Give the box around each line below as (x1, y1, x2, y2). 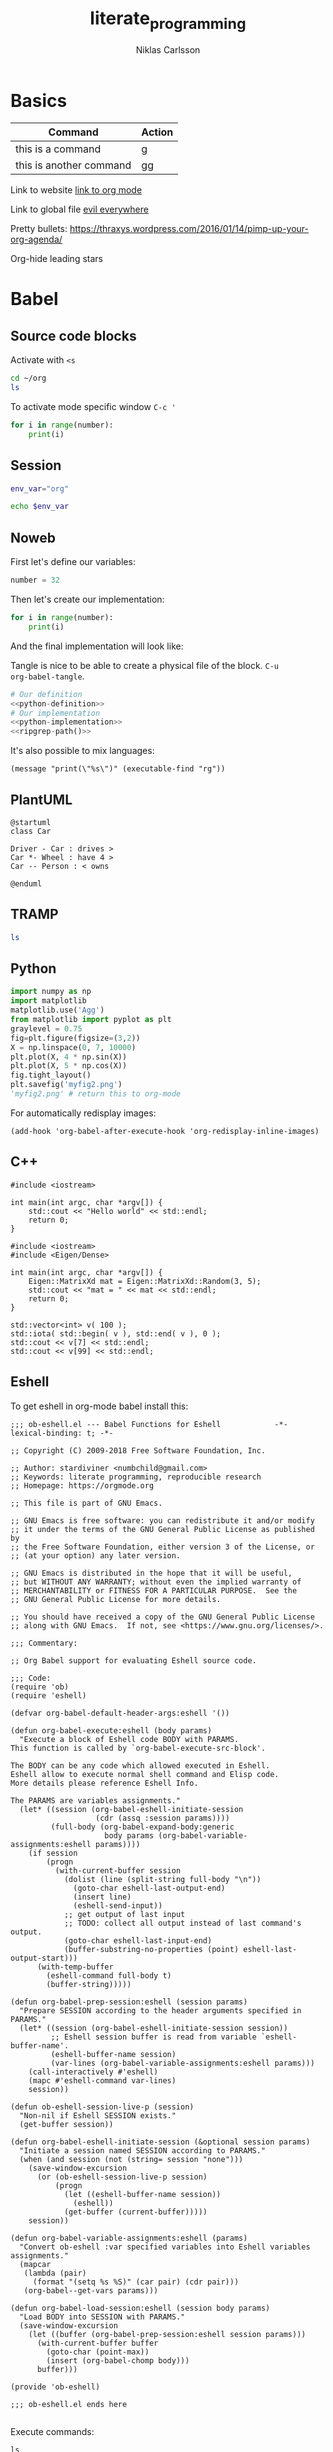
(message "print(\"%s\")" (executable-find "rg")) (10, 764, 226, 774)
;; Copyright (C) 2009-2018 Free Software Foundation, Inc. (10, 1445, 267, 1456)
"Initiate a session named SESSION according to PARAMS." (19, 2145, 267, 2156)
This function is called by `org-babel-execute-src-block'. (10, 1743, 267, 1753)
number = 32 (10, 575, 60, 586)
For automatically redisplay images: (10, 1107, 157, 1119)
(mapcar (19, 2259, 52, 2269)
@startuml (10, 817, 52, 827)
